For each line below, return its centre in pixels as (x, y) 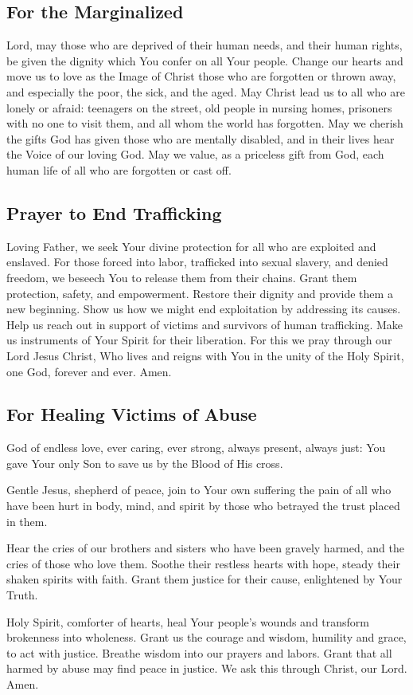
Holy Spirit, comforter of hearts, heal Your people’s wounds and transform (188, 621)
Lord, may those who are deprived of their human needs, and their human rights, (205, 45)
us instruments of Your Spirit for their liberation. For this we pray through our (199, 340)
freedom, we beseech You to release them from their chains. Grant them (182, 277)
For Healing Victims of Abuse (132, 414)
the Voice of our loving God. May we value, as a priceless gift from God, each (195, 154)
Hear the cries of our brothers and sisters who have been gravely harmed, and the (206, 548)
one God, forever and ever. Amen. (89, 371)
